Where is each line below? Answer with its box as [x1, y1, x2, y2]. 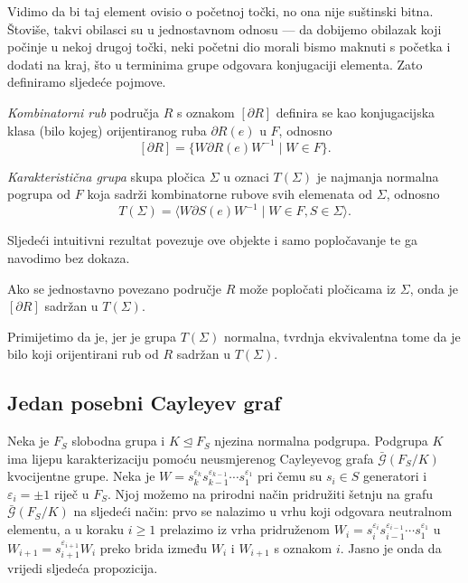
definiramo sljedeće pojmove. [7, 72, 166, 91]
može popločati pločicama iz [239, 278, 397, 297]
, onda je [409, 278, 458, 297]
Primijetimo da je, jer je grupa [7, 326, 176, 345]
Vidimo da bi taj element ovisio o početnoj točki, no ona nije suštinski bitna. [7, 2, 434, 20]
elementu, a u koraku [7, 520, 125, 539]
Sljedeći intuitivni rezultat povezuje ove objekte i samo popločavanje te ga [7, 230, 417, 249]
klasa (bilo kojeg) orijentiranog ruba [7, 120, 207, 139]
